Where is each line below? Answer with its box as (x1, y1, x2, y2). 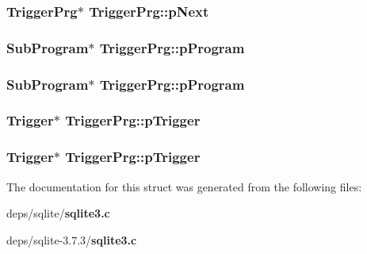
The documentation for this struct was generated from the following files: (6, 178, 362, 194)
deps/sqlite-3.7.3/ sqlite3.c (6, 231, 137, 248)
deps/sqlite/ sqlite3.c (6, 205, 110, 221)
